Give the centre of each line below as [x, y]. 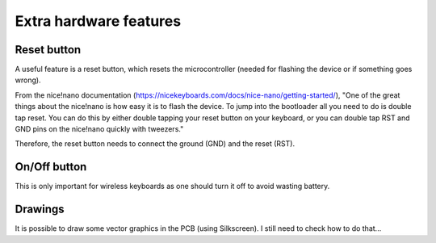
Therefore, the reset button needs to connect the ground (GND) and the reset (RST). [155, 144]
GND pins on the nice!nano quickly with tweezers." [99, 129]
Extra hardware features [98, 21]
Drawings [40, 209]
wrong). [28, 80]
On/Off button [51, 167]
